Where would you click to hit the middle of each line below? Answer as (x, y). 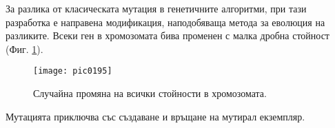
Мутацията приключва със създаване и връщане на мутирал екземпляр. (155, 116)
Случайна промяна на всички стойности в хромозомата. (150, 93)
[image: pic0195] (73, 71)
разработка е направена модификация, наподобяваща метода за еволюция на (165, 22)
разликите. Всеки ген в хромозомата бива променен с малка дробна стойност (167, 35)
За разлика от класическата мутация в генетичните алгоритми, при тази (156, 8)
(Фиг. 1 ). (24, 49)
